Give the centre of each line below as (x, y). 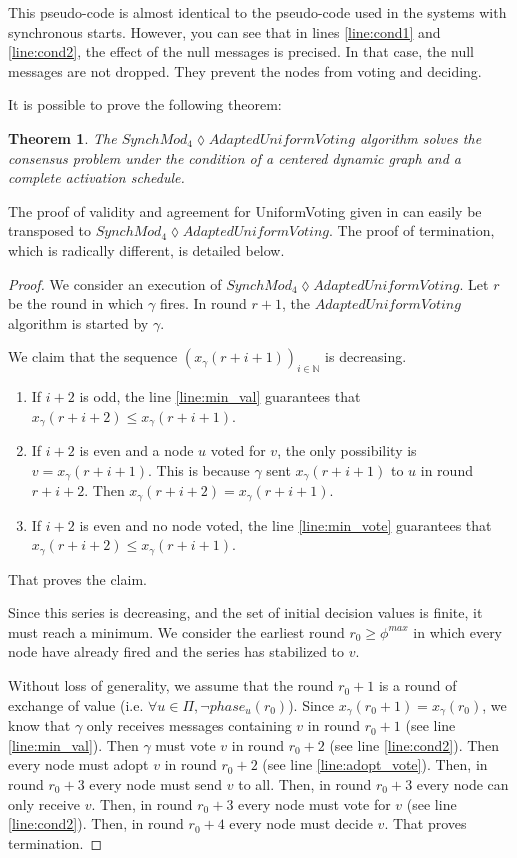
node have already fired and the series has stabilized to (176, 651)
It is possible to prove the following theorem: (145, 104)
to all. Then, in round (305, 783)
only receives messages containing (189, 725)
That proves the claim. (77, 578)
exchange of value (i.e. (76, 704)
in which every (458, 631)
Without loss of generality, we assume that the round (171, 685)
